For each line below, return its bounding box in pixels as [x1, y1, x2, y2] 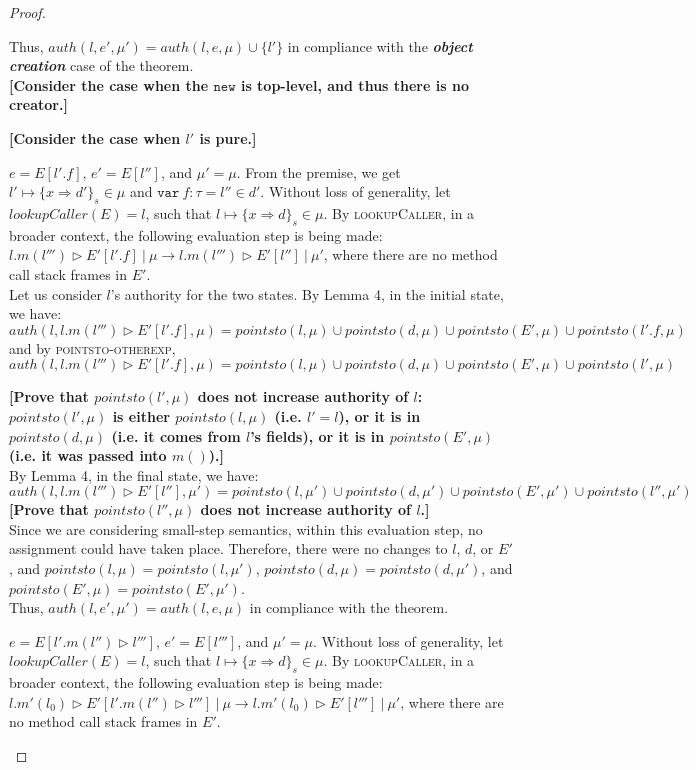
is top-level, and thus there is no [240, 74, 469, 95]
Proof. [9, 2, 46, 22]
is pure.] [199, 127, 257, 148]
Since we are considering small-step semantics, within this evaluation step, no [9, 518, 483, 539]
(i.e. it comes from [111, 425, 241, 446]
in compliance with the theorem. [249, 597, 449, 618]
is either [112, 405, 170, 426]
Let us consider [9, 283, 102, 304]
